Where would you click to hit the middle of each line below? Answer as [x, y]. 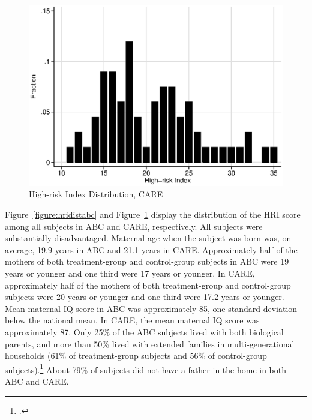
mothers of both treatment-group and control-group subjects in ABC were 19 [147, 261]
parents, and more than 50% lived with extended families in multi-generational [150, 343]
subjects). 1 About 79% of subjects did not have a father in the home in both [145, 368]
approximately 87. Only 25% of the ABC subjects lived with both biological [144, 331]
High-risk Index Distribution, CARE [96, 194]
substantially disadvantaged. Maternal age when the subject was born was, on [148, 238]
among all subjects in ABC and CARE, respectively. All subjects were [134, 226]
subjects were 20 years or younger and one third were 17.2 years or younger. [145, 297]
